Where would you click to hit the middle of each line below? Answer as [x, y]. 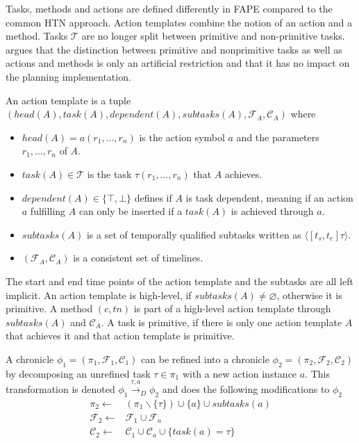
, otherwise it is [309, 295]
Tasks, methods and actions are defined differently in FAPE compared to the [169, 8]
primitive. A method [49, 308]
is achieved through [272, 211]
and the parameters [278, 137]
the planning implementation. [68, 76]
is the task [109, 174]
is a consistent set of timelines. [138, 258]
